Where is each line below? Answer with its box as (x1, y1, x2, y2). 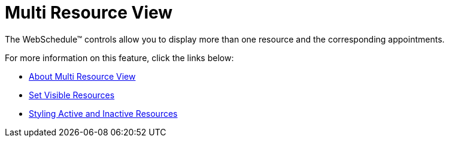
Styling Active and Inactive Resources (29, 108, 178, 119)
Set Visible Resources (29, 89, 115, 100)
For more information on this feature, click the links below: (5, 52, 234, 63)
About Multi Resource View (29, 71, 136, 81)
